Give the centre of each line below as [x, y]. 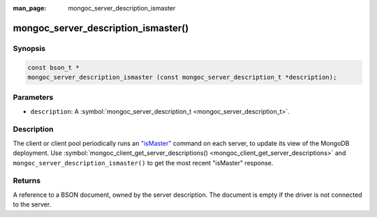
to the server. [32, 204]
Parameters [33, 98]
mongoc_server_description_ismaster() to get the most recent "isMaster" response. [143, 163]
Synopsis [29, 48]
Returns [27, 181]
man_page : [30, 8]
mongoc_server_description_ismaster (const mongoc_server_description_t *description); [182, 77]
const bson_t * [53, 67]
